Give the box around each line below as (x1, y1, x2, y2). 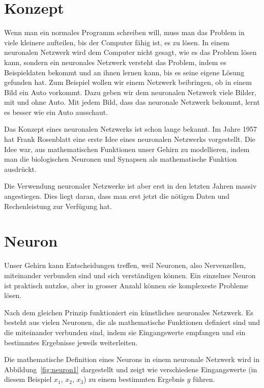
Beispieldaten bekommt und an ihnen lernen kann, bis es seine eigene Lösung (4, 67, 245, 77)
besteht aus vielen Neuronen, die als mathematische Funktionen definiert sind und (4, 317, 260, 327)
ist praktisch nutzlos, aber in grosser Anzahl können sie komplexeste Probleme (4, 280, 249, 290)
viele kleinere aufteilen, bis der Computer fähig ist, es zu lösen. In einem (4, 37, 229, 47)
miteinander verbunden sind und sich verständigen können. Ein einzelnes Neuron (4, 270, 256, 280)
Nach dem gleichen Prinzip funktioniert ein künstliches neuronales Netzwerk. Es (4, 307, 254, 317)
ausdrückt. (4, 163, 37, 174)
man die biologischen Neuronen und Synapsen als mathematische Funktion (4, 154, 237, 164)
